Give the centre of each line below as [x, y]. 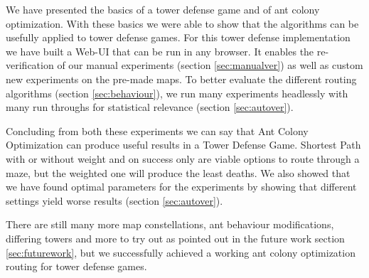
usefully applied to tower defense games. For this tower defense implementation [178, 37]
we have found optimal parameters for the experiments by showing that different [181, 187]
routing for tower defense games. [76, 266]
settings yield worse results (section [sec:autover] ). [114, 200]
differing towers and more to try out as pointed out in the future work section [175, 238]
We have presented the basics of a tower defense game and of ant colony [163, 9]
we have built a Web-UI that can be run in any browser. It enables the [160, 51]
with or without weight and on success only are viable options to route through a [183, 158]
